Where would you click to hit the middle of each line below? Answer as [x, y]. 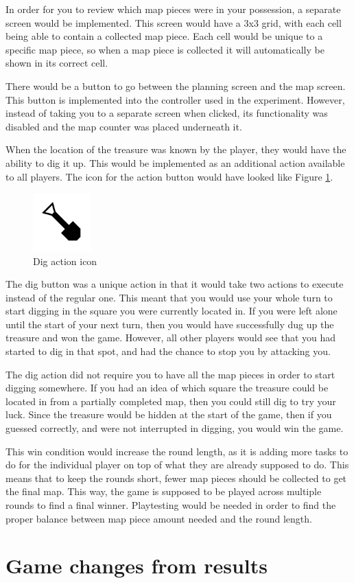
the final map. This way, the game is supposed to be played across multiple [164, 491]
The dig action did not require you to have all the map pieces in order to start [170, 374]
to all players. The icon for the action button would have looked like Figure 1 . [169, 176]
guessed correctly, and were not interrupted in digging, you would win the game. [175, 428]
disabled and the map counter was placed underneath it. [124, 126]
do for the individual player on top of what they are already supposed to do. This [177, 465]
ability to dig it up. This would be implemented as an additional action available [175, 162]
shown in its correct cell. [57, 63]
